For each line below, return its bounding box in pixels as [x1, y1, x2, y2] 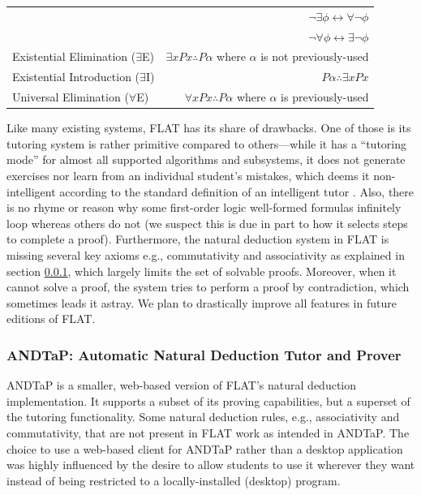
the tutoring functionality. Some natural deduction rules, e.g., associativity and [6, 408, 400, 425]
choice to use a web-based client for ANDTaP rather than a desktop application [6, 440, 403, 457]
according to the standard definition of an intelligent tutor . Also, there [59, 183, 415, 200]
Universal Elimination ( [12, 88, 129, 105]
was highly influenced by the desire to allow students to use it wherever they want [6, 456, 415, 473]
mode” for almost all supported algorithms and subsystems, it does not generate [6, 151, 406, 168]
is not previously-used [260, 48, 369, 65]
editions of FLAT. [6, 310, 96, 327]
